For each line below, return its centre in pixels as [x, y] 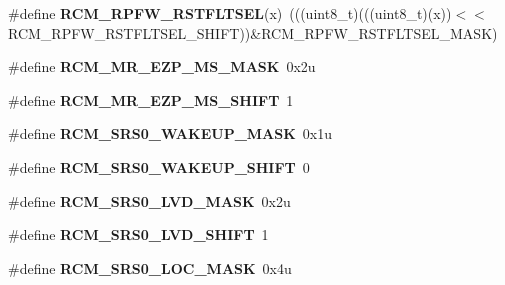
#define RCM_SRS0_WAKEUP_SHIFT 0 [159, 166]
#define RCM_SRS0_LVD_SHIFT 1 [138, 234]
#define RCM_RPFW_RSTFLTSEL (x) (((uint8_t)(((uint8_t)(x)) [230, 13]
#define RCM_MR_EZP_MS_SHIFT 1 [151, 99]
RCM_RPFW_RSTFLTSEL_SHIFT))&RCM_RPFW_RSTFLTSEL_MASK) [253, 32]
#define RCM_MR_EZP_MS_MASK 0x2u [162, 66]
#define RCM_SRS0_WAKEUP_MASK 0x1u [170, 133]
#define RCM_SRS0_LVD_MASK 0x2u [149, 200]
